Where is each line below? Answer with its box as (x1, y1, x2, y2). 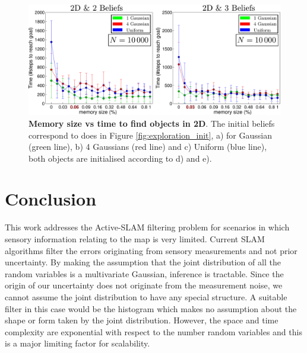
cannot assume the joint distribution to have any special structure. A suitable (5, 290, 287, 303)
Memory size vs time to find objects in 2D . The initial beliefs (29, 117, 275, 129)
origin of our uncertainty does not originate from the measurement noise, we (5, 279, 283, 291)
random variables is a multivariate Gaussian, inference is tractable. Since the (5, 267, 284, 280)
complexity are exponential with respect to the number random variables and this (5, 325, 302, 338)
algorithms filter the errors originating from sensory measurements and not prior (5, 244, 297, 256)
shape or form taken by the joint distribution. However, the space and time (5, 314, 278, 326)
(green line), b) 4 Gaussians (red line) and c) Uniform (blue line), (29, 140, 267, 153)
